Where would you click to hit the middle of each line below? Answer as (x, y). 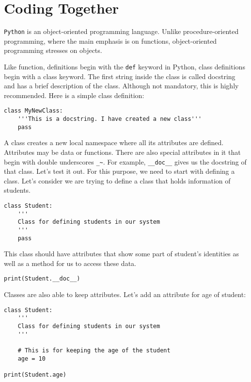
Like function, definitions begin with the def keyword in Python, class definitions (125, 66)
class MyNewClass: (33, 111)
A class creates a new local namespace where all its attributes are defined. (114, 142)
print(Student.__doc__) (42, 279)
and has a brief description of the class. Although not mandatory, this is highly (121, 86)
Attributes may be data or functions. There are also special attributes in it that (122, 152)
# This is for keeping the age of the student (94, 350)
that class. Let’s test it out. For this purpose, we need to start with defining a (119, 171)
